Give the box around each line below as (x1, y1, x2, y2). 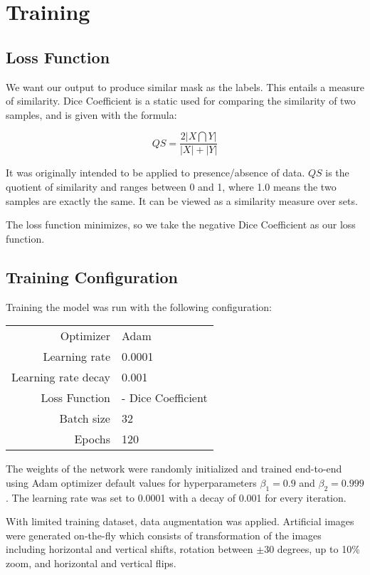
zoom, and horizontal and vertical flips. (6, 555, 176, 570)
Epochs (74, 431, 110, 448)
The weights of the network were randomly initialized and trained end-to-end (6, 461, 342, 476)
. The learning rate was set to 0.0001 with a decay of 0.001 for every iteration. (6, 490, 347, 505)
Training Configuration (6, 265, 178, 287)
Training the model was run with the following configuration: (6, 299, 272, 314)
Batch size (59, 410, 110, 427)
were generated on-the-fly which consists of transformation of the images (6, 527, 322, 542)
